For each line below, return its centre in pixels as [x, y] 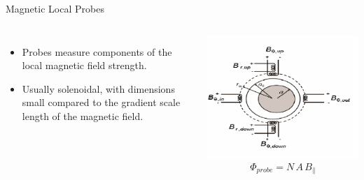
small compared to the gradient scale [101, 102]
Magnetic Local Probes [55, 8]
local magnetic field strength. [84, 65]
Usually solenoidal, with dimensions [98, 88]
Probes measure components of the [97, 51]
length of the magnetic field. [83, 115]
